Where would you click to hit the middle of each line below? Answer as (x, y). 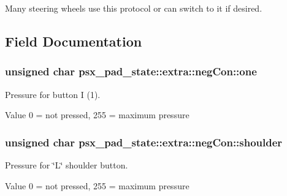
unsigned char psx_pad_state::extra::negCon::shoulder (144, 142)
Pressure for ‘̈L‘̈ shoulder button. (67, 165)
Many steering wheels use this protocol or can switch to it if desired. (134, 8)
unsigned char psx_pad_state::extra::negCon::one (131, 71)
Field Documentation (74, 41)
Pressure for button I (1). (53, 94)
